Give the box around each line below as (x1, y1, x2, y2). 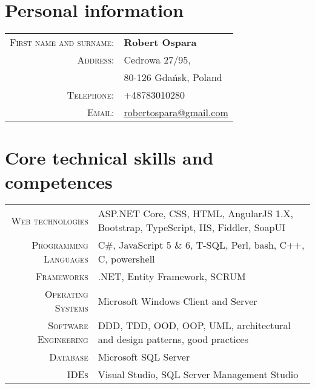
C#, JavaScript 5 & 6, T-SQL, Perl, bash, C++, (98, 238, 305, 252)
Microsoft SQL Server (98, 350, 190, 364)
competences (5, 169, 113, 194)
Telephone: (67, 88, 114, 102)
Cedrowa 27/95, (124, 53, 191, 67)
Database (49, 350, 88, 364)
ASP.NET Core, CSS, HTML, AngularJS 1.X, (98, 206, 294, 221)
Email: (87, 105, 114, 120)
